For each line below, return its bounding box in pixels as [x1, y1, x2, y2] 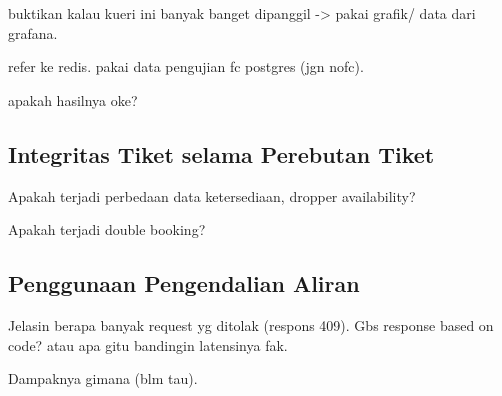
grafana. [8, 22, 58, 43]
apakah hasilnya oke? [8, 89, 138, 110]
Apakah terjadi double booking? [8, 219, 206, 240]
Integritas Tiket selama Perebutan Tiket [8, 138, 435, 169]
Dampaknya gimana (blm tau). [8, 368, 198, 389]
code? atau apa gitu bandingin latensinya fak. [8, 334, 288, 355]
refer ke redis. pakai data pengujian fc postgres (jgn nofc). [8, 56, 364, 77]
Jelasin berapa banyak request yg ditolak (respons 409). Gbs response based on [8, 314, 494, 335]
